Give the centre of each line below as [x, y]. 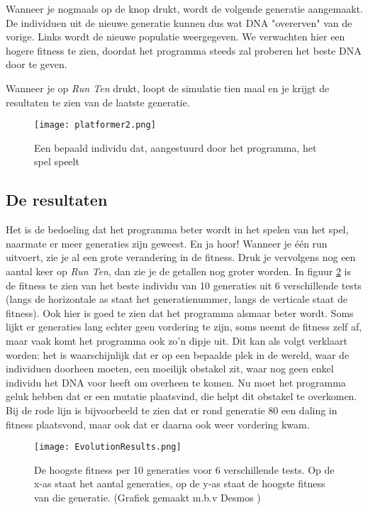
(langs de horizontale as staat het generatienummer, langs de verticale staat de [177, 299]
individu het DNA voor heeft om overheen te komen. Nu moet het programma [176, 382]
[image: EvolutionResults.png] [108, 447]
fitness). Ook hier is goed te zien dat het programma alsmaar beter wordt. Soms [180, 312]
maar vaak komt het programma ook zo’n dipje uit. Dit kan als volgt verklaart [177, 340]
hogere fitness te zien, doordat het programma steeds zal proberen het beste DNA [184, 50]
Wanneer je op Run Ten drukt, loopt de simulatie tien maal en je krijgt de [168, 88]
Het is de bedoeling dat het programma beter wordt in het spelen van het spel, [177, 229]
